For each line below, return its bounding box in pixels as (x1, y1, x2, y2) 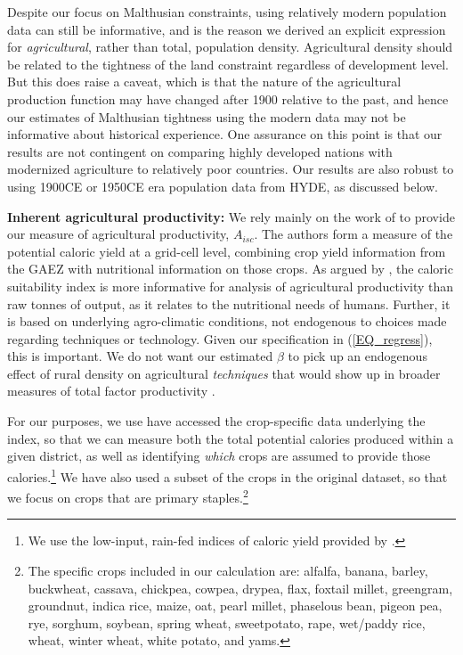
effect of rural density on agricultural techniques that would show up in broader (7, 364, 441, 382)
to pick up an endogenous (288, 347, 427, 365)
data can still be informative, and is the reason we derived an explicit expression (7, 20, 446, 38)
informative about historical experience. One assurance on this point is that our (7, 125, 443, 143)
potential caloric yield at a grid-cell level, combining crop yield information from (7, 242, 446, 260)
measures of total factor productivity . (7, 381, 215, 400)
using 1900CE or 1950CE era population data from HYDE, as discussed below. (7, 176, 438, 195)
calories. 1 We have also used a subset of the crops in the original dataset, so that (7, 464, 448, 486)
